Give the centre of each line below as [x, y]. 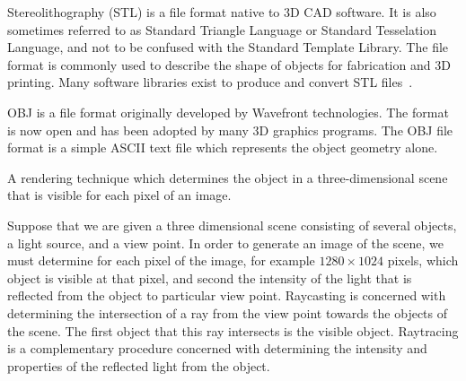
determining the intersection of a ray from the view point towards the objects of [228, 312]
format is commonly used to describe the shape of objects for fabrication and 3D [229, 64]
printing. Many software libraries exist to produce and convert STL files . [210, 82]
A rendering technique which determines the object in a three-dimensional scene [228, 177]
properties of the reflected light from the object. [139, 365]
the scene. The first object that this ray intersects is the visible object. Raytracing [233, 330]
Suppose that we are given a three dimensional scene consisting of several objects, [232, 225]
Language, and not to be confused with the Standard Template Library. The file [228, 47]
